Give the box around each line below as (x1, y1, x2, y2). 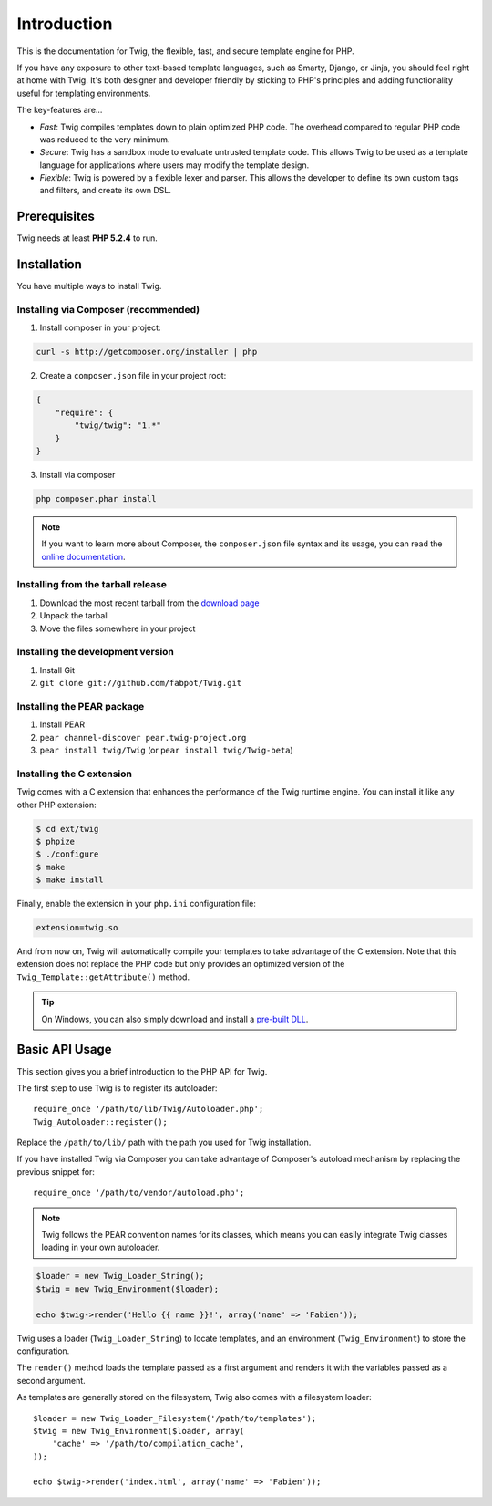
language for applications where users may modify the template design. (39, 160, 310, 171)
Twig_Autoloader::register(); (33, 1117, 169, 1127)
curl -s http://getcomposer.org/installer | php (36, 347, 258, 358)
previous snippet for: (16, 1166, 96, 1177)
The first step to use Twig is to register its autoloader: (16, 1082, 218, 1094)
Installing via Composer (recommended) (16, 304, 200, 317)
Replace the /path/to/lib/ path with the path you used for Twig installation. (16, 1137, 312, 1148)
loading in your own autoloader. (41, 1241, 160, 1253)
